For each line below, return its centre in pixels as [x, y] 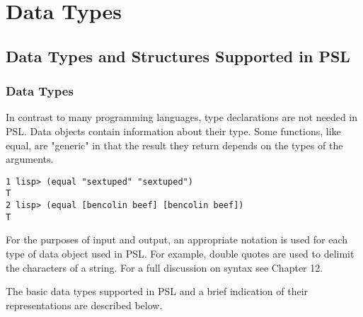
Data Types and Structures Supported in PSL [178, 56]
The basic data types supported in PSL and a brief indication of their [157, 291]
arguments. [30, 159]
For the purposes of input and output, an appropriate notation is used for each [177, 240]
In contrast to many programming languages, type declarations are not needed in [182, 117]
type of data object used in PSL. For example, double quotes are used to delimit [180, 253]
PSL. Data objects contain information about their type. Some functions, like [173, 131]
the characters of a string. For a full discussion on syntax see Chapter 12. [165, 267]
